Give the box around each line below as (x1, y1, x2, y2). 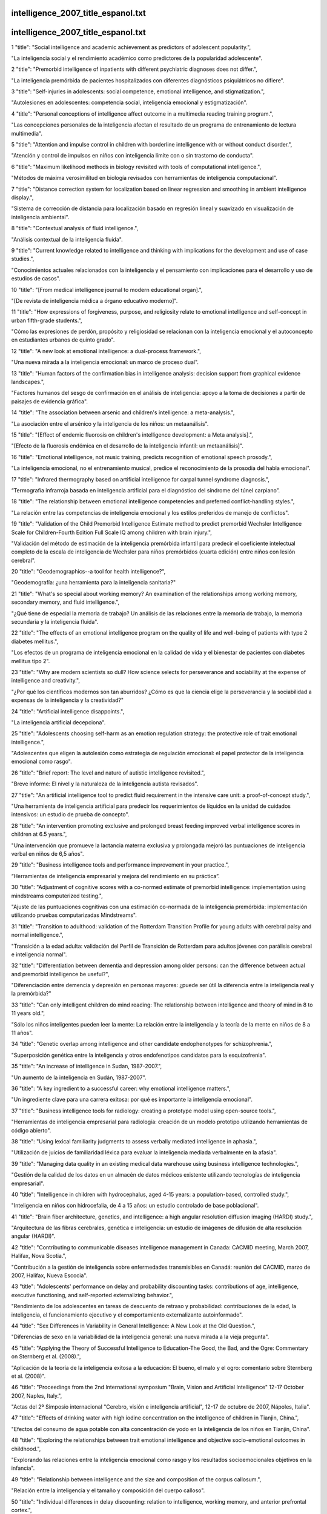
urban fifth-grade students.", (11, 317, 82, 324)
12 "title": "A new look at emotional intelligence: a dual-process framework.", (11, 347, 201, 354)
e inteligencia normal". (11, 951, 67, 958)
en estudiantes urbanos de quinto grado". (11, 336, 115, 343)
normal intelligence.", (11, 931, 64, 939)
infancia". (11, 1464, 35, 1472)
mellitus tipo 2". (11, 657, 50, 664)
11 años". (11, 1030, 33, 1037)
